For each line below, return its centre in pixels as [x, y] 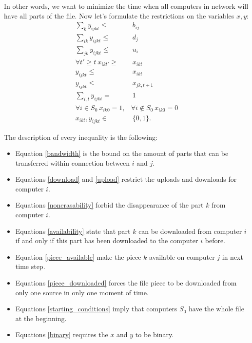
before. [215, 240]
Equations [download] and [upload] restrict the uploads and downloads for [126, 179]
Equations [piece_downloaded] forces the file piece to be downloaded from [126, 283]
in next [233, 257]
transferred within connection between [73, 162]
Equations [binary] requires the [62, 334]
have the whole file [216, 309]
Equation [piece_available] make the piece [78, 257]
